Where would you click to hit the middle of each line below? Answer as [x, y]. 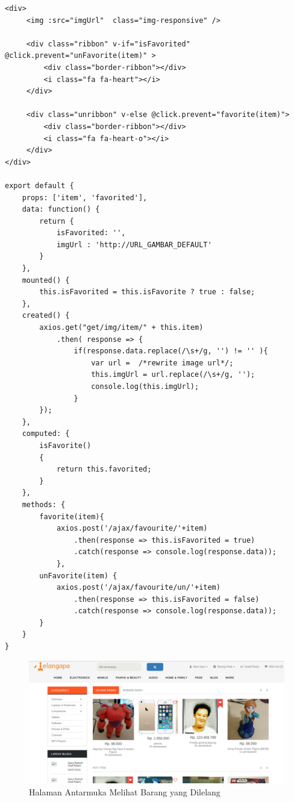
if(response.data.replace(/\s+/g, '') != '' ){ [171, 351]
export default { [39, 185]
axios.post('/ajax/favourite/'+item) [132, 529]
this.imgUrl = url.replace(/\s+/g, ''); [173, 375]
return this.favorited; [104, 469]
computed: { [46, 434]
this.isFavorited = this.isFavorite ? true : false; [147, 292]
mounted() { [46, 280]
